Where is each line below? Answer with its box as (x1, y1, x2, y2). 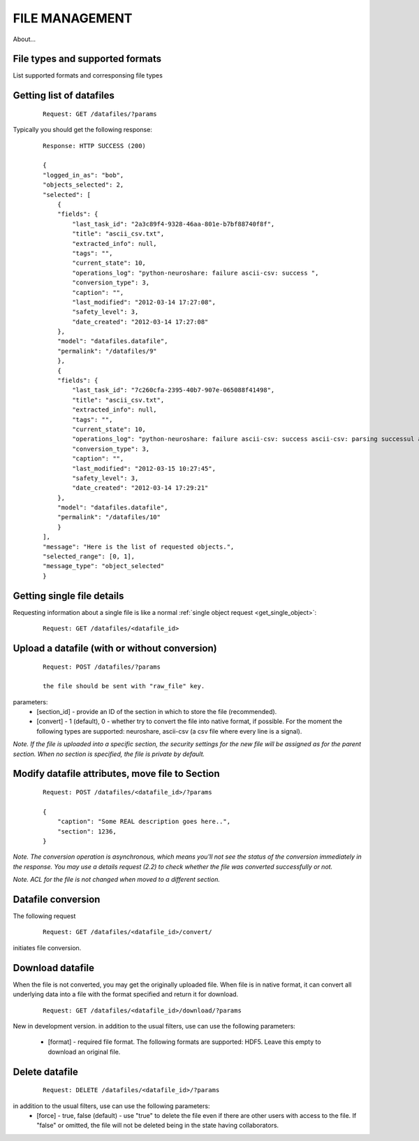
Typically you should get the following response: (13, 126, 153, 134)
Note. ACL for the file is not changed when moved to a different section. (13, 875, 220, 884)
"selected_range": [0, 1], (43, 553, 135, 560)
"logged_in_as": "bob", (43, 171, 124, 179)
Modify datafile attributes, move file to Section (13, 768, 220, 780)
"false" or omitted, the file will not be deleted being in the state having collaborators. (36, 1121, 279, 1130)
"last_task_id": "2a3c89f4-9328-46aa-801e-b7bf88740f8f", (72, 220, 275, 228)
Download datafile (13, 961, 94, 974)
